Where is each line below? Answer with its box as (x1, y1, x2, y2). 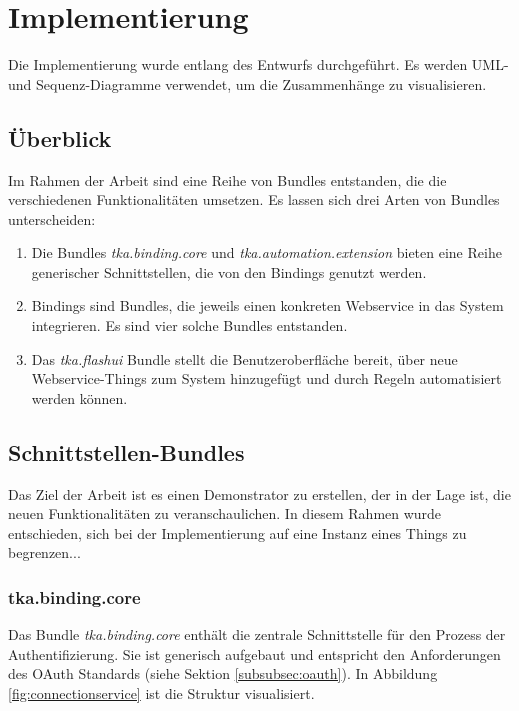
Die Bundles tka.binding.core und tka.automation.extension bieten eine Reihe (31, 242, 502, 263)
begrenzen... (8, 542, 81, 563)
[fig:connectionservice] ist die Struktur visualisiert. (8, 683, 315, 704)
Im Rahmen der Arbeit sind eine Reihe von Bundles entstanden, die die (8, 169, 447, 190)
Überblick (8, 122, 112, 153)
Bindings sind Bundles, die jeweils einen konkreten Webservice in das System (31, 295, 504, 316)
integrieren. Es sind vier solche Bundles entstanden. (31, 315, 348, 336)
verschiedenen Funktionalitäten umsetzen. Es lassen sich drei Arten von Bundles (8, 189, 500, 210)
